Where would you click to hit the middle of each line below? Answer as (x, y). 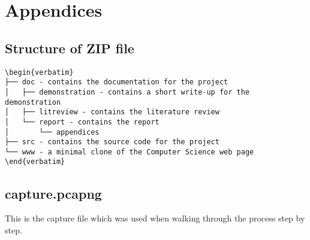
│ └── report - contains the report (82, 122)
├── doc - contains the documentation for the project (117, 82)
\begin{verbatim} (39, 72)
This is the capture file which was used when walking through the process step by (155, 218)
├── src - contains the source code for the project (112, 142)
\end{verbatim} (35, 162)
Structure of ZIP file (70, 48)
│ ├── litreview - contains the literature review (112, 112)
